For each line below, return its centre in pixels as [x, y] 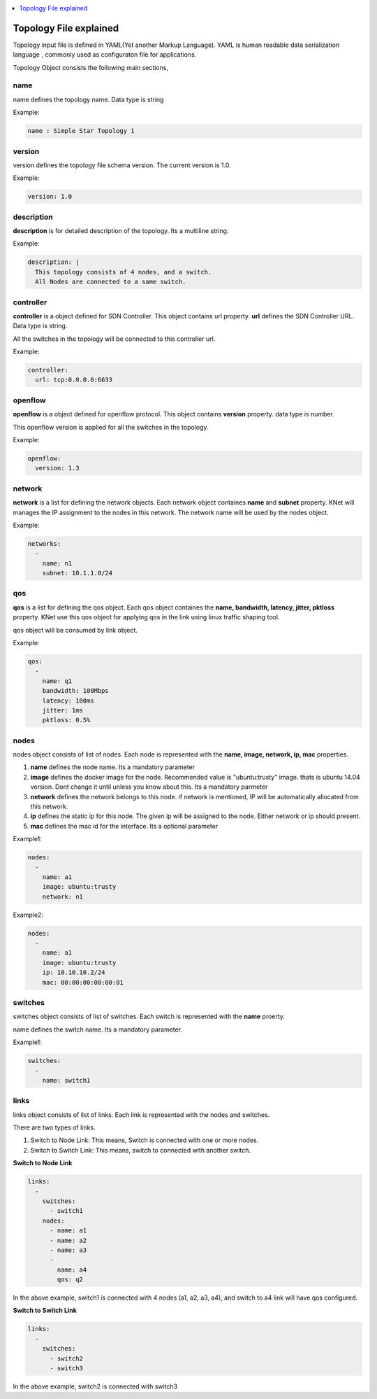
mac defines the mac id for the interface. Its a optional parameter [124, 826]
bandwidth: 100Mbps [76, 691]
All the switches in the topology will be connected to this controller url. [114, 339]
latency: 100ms [68, 701]
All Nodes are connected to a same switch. [111, 282]
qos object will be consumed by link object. [75, 630]
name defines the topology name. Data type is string [88, 99]
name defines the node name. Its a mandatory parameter [113, 767]
